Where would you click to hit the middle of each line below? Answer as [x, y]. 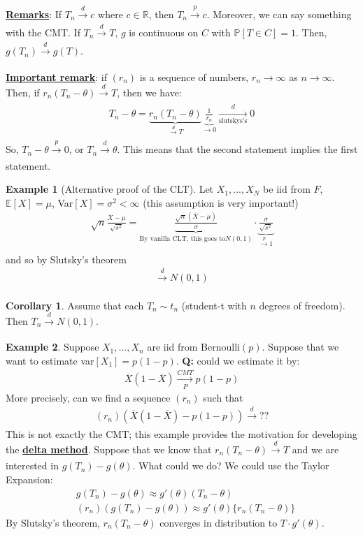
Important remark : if [56, 76]
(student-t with [214, 305]
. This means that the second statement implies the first [237, 149]
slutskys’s [233, 121]
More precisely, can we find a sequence [88, 397]
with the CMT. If [43, 32]
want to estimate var [50, 360]
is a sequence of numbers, [194, 76]
